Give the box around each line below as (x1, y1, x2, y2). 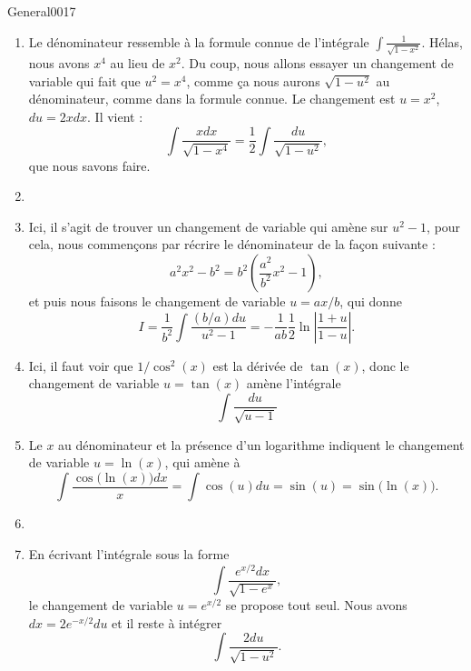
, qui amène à (164, 453, 240, 472)
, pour (427, 216, 461, 235)
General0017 (7, 2, 76, 20)
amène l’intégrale (246, 374, 341, 393)
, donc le (361, 356, 409, 375)
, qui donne (339, 292, 403, 311)
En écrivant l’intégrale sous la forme (28, 545, 230, 564)
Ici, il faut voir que (28, 356, 133, 375)
